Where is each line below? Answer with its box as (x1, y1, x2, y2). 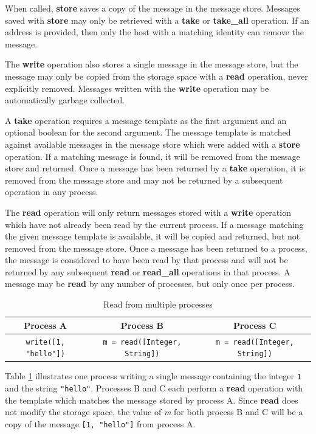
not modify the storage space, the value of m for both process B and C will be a (5, 405, 303, 418)
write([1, (26, 337, 65, 346)
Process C (233, 319, 276, 331)
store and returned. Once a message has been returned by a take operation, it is (5, 162, 305, 174)
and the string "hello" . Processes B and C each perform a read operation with (5, 381, 303, 394)
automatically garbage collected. (5, 94, 125, 106)
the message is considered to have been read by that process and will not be (5, 253, 288, 266)
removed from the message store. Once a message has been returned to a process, (5, 241, 307, 254)
